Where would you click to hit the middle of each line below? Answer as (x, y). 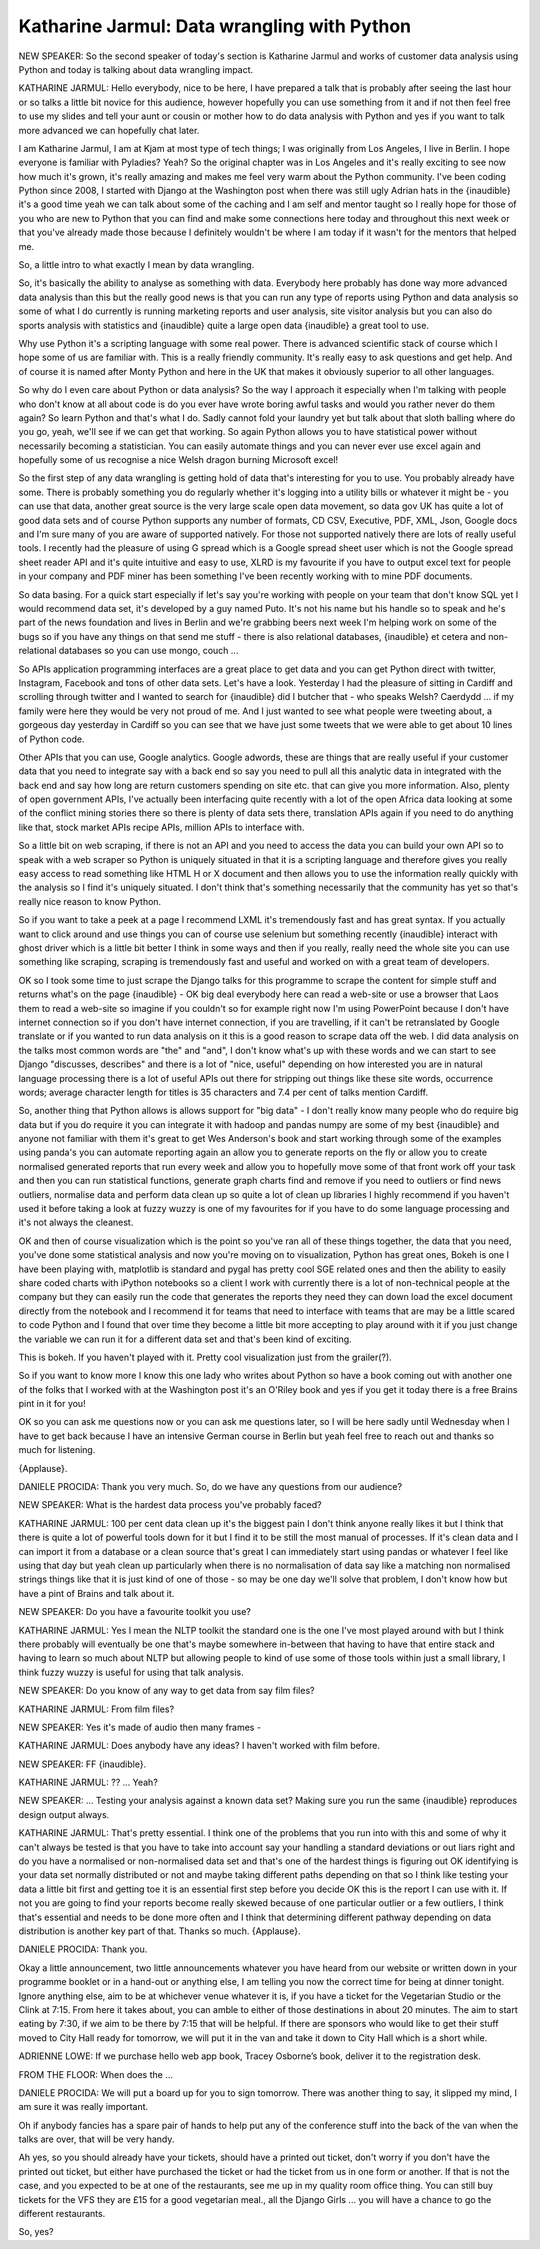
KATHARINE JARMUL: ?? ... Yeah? (88, 1782)
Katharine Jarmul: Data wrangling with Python (215, 26)
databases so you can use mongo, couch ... (148, 651)
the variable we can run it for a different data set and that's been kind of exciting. (185, 1339)
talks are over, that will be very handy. (96, 2139)
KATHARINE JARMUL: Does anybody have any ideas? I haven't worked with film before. (199, 1746)
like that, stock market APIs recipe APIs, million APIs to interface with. (161, 827)
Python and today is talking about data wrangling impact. (136, 69)
